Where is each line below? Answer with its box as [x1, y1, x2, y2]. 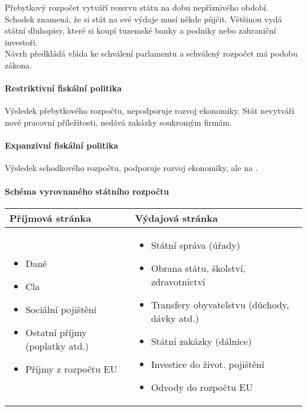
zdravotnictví [151, 274, 205, 288]
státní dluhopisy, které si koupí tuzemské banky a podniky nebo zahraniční [5, 24, 276, 37]
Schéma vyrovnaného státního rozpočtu [5, 185, 169, 197]
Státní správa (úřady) [151, 238, 240, 252]
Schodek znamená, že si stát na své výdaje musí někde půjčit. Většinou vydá [5, 12, 282, 25]
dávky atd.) [151, 311, 199, 325]
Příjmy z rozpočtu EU [25, 361, 117, 376]
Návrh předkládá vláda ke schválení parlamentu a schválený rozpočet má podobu [5, 47, 298, 60]
